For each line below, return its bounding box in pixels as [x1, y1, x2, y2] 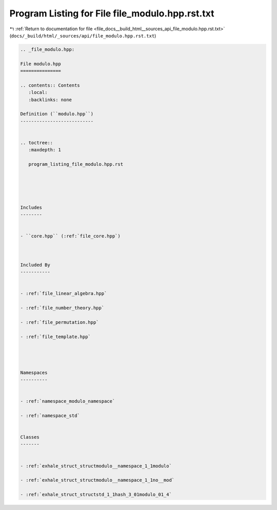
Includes [20, 204, 43, 210]
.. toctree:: [20, 140, 53, 146]
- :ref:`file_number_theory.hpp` [20, 305, 105, 310]
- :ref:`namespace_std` [20, 413, 81, 418]
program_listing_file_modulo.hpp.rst [28, 162, 123, 167]
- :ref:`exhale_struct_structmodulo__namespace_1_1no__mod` [20, 477, 175, 483]
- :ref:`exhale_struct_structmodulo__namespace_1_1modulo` [20, 463, 172, 469]
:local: [28, 90, 48, 95]
